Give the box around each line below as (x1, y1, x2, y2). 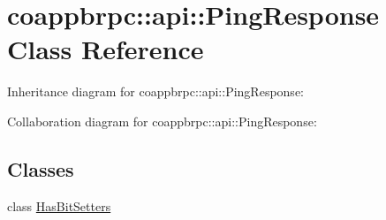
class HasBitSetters (7, 196, 111, 215)
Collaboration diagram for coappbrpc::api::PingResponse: (7, 111, 317, 130)
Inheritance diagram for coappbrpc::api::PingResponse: (7, 82, 304, 101)
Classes (7, 155, 74, 182)
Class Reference (7, 31, 204, 67)
